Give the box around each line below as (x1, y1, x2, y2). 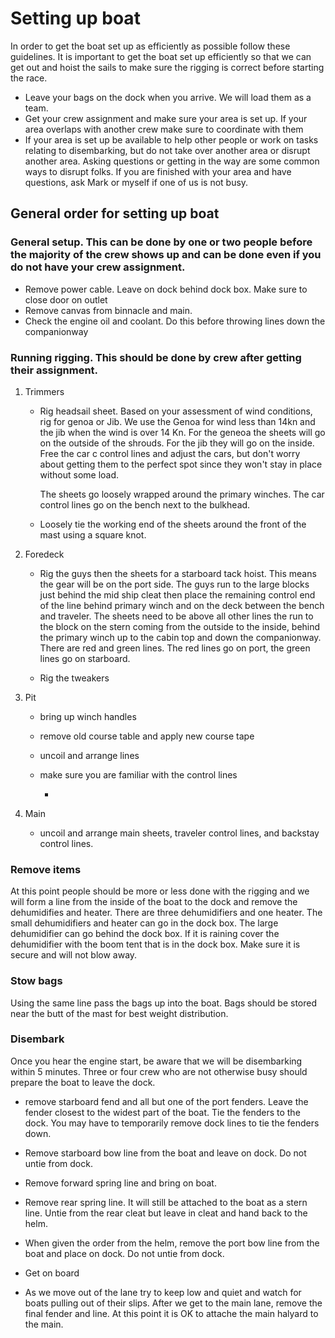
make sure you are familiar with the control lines (39, 768, 238, 781)
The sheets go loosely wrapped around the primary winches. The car (39, 488, 325, 500)
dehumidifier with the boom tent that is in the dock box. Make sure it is (10, 938, 301, 951)
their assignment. (10, 363, 99, 377)
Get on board (24, 1267, 80, 1279)
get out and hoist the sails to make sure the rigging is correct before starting (10, 61, 325, 73)
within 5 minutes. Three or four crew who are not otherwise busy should (10, 1065, 308, 1077)
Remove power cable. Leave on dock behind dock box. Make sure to (24, 283, 308, 295)
